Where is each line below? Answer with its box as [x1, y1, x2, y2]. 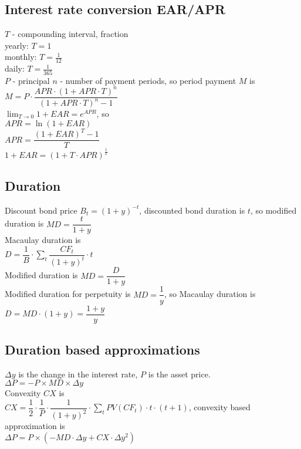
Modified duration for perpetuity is [5, 288, 131, 300]
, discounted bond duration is [139, 204, 245, 216]
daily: [5, 62, 25, 75]
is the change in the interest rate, [18, 367, 138, 380]
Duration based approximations [5, 340, 200, 358]
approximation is [5, 420, 65, 432]
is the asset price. [148, 367, 211, 380]
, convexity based [188, 401, 251, 413]
